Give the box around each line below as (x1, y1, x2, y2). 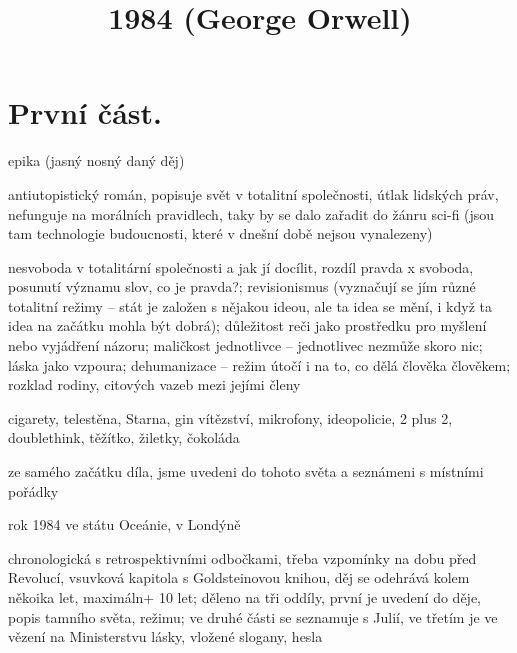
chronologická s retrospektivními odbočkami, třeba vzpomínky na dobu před (8, 547, 477, 568)
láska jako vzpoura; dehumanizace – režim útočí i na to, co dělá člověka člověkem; (8, 354, 511, 375)
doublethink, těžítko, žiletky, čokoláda (8, 427, 240, 448)
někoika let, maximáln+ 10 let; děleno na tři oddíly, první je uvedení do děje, (8, 587, 482, 607)
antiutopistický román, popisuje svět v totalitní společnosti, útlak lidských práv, (8, 183, 499, 204)
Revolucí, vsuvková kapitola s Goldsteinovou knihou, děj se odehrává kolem (8, 567, 470, 588)
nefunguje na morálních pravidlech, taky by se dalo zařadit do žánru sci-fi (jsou (8, 203, 495, 224)
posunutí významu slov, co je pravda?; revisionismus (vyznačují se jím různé (8, 276, 476, 297)
